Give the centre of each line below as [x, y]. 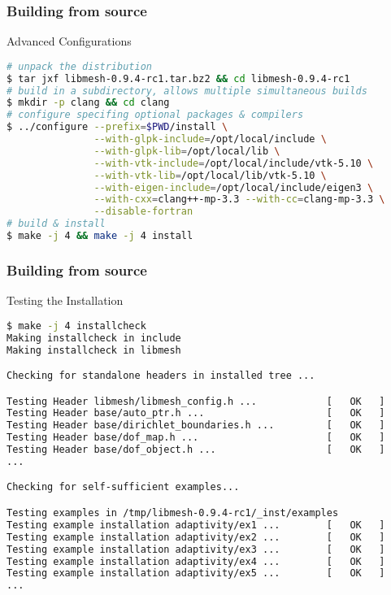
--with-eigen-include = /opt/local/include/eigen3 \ [234, 187]
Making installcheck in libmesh [94, 350]
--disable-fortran [143, 212]
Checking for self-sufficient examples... [123, 487]
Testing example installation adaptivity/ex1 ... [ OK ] [196, 525]
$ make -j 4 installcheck [76, 326]
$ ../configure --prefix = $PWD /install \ [117, 127]
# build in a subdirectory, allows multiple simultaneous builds [187, 91]
